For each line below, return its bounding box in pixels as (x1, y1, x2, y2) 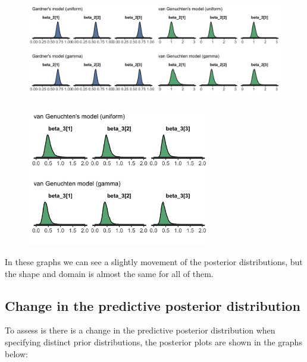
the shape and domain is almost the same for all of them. (5, 267, 214, 279)
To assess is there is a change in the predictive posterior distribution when (5, 324, 275, 336)
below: (5, 347, 28, 360)
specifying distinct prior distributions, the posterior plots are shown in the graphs (5, 335, 302, 348)
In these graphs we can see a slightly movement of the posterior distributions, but (5, 255, 303, 267)
